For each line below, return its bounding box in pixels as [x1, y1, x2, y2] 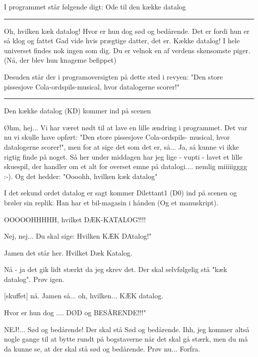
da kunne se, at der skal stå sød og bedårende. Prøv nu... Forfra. [4, 343, 200, 354]
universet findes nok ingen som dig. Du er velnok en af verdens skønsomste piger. [4, 45, 251, 55]
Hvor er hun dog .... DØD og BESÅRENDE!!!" [4, 307, 146, 318]
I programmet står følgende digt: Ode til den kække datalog [4, 1, 186, 11]
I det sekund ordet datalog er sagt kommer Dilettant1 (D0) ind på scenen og [4, 187, 237, 198]
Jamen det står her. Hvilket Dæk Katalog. [4, 247, 132, 258]
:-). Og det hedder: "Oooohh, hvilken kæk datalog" [4, 171, 158, 181]
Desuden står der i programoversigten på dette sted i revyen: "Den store [4, 71, 223, 82]
